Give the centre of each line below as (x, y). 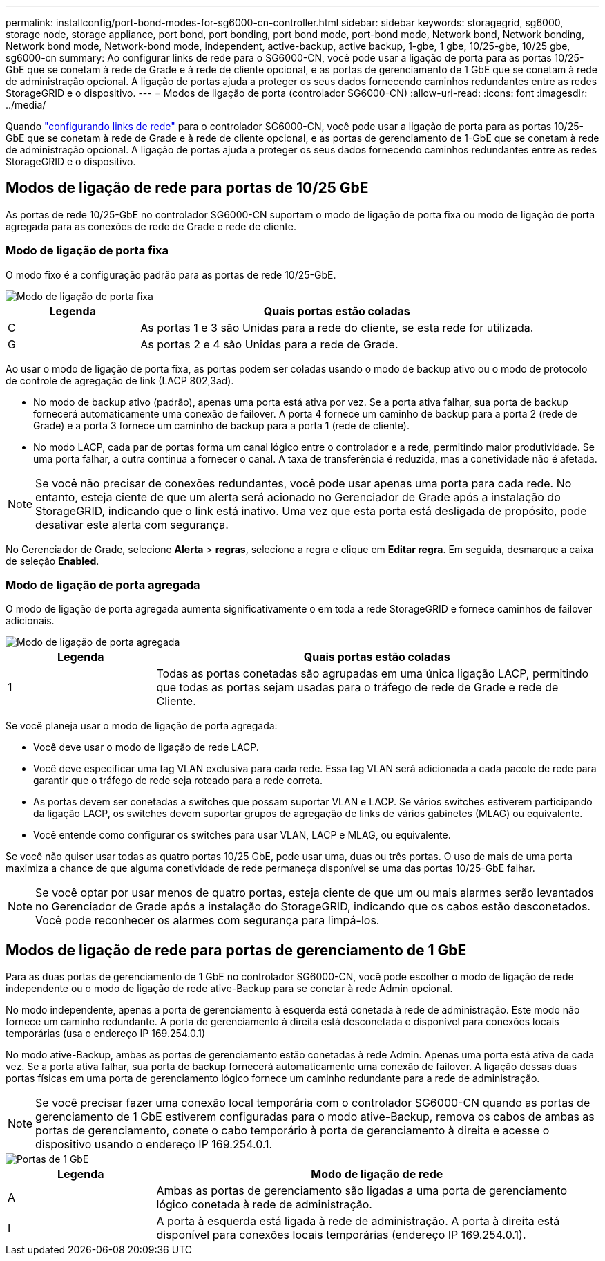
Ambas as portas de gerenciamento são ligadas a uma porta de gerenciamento (362, 1191)
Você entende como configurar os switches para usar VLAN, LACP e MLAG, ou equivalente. (242, 835)
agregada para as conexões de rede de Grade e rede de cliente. (151, 226)
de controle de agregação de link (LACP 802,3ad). (120, 380)
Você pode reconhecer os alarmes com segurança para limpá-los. (208, 921)
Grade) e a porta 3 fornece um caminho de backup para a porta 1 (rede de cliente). (221, 425)
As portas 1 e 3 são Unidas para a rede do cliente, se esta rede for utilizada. (337, 327)
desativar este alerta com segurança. (132, 524)
